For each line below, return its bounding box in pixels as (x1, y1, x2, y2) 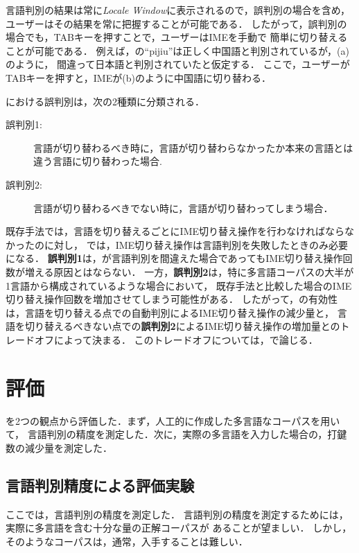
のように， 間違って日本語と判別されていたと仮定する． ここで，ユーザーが (6, 57, 350, 71)
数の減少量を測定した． (6, 440, 112, 455)
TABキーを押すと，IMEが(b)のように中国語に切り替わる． (6, 70, 271, 85)
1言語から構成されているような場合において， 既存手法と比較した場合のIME (6, 278, 352, 292)
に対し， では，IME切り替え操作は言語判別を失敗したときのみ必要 (44, 237, 349, 252)
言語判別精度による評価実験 (6, 474, 195, 495)
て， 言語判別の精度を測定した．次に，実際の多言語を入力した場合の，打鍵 (6, 427, 347, 441)
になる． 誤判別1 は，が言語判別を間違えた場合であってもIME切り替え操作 (6, 251, 343, 265)
